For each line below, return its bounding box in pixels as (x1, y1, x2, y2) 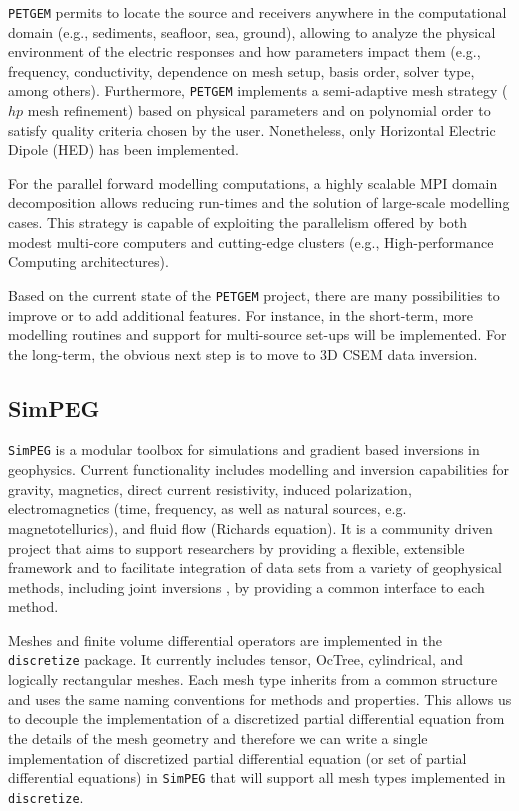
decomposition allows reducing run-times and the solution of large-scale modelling (8, 192, 510, 213)
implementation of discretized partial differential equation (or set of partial (8, 747, 467, 768)
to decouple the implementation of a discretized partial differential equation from (8, 708, 505, 729)
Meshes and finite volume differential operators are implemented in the (8, 629, 442, 650)
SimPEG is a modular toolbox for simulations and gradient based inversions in (8, 439, 480, 460)
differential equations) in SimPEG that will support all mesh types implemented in (8, 767, 506, 788)
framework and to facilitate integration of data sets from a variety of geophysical (8, 557, 502, 578)
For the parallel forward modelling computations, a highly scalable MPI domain (8, 172, 498, 193)
